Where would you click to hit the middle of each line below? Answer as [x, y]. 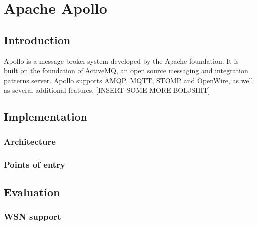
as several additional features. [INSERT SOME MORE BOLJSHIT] [107, 90]
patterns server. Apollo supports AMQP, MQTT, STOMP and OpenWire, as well [128, 80]
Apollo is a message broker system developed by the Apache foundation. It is [121, 60]
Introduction [37, 40]
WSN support [33, 216]
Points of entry [35, 164]
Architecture [30, 141]
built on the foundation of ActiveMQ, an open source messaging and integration [126, 70]
